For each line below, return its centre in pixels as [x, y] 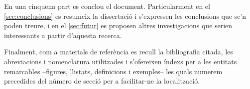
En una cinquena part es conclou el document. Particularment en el [107, 6]
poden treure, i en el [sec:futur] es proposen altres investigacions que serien [118, 25]
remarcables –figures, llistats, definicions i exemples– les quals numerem [113, 71]
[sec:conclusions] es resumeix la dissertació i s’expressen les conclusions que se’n [125, 16]
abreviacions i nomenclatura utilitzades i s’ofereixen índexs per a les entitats [121, 61]
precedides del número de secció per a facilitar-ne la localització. [102, 81]
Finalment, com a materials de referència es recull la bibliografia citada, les [119, 52]
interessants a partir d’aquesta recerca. [63, 35]
